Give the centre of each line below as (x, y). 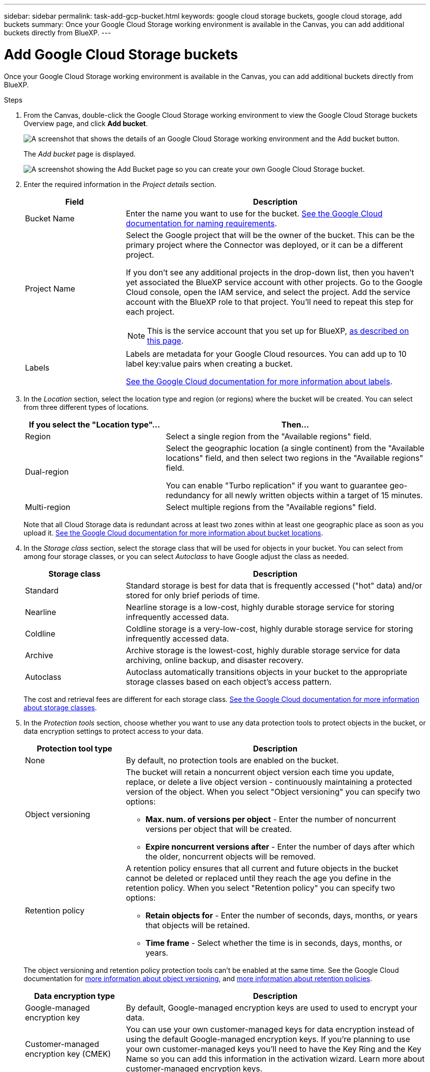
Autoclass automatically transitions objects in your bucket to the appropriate (267, 672)
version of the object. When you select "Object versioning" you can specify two (273, 791)
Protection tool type (74, 748)
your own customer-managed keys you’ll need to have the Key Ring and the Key (274, 1049)
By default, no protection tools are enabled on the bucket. (232, 760)
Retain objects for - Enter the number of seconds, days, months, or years (282, 915)
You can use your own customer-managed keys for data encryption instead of (270, 1029)
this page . (165, 340)
